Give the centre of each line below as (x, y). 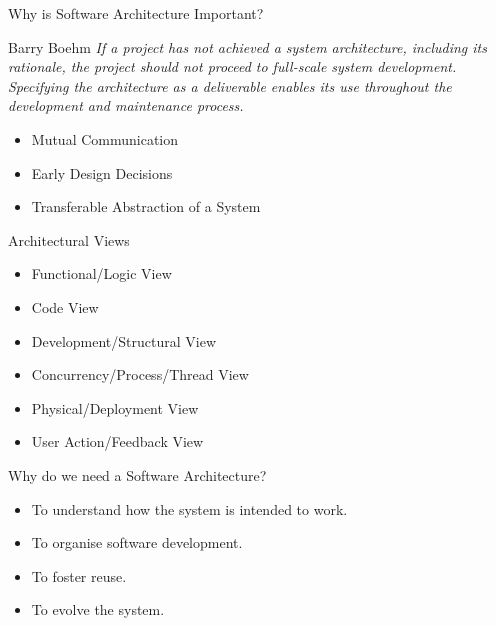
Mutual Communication (105, 138)
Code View (65, 306)
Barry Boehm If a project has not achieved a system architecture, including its (247, 46)
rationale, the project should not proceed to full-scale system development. (232, 66)
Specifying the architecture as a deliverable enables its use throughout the (230, 85)
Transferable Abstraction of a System (146, 206)
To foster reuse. (79, 575)
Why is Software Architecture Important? (136, 13)
